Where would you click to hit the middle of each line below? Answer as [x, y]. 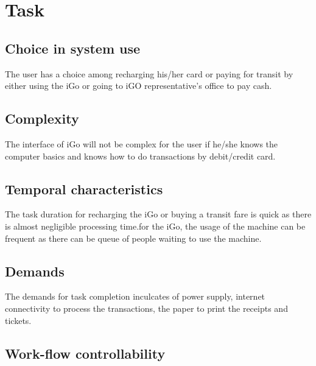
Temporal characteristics [84, 188]
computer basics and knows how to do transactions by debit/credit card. [140, 156]
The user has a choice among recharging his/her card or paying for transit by [149, 73]
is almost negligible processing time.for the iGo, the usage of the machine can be [155, 226]
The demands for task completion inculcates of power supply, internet [135, 296]
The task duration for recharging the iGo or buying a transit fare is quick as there [158, 214]
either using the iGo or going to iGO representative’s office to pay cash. [139, 86]
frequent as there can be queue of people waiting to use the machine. [133, 238]
